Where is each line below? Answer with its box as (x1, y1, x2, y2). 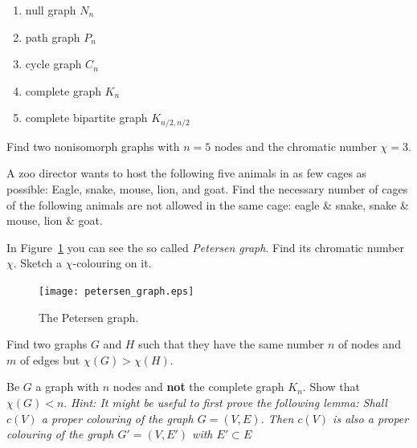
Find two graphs (6, 336, 88, 352)
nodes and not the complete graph (112, 378, 284, 395)
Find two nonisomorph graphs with (6, 137, 180, 154)
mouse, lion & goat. (6, 212, 103, 229)
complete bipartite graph (25, 109, 148, 126)
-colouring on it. (72, 255, 152, 271)
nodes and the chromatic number (214, 137, 377, 154)
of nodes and (338, 336, 401, 352)
